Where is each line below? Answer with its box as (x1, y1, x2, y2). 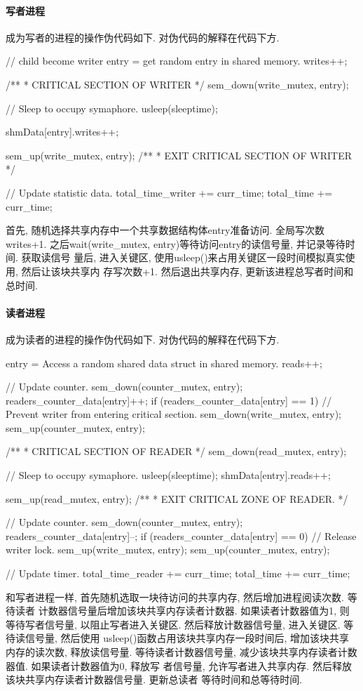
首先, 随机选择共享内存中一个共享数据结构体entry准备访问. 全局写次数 (6, 223, 325, 237)
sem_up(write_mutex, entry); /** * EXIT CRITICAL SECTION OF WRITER (6, 147, 352, 162)
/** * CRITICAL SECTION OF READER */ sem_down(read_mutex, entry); (6, 444, 347, 459)
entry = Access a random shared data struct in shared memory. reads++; (6, 355, 322, 370)
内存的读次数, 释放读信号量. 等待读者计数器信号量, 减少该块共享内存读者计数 (6, 645, 357, 659)
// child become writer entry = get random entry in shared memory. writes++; (6, 53, 348, 68)
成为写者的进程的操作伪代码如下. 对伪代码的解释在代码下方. (6, 29, 280, 44)
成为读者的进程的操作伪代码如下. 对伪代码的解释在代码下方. (6, 331, 280, 346)
